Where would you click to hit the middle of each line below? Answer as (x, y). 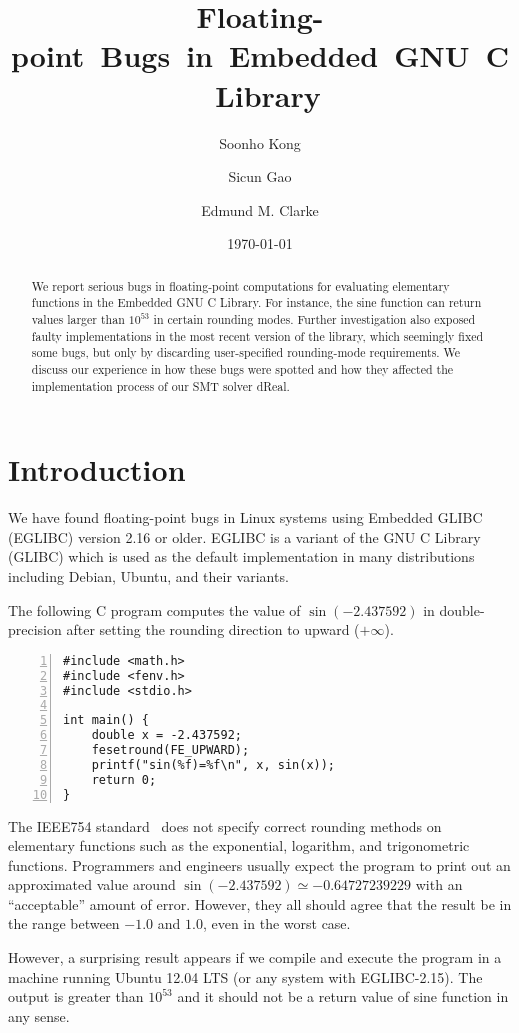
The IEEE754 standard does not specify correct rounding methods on (225, 825)
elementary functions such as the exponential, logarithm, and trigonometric (239, 845)
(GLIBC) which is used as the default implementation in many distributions (241, 556)
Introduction (97, 469)
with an (439, 884)
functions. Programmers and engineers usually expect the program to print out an (259, 864)
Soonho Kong (260, 142)
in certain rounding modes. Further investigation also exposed (314, 318)
